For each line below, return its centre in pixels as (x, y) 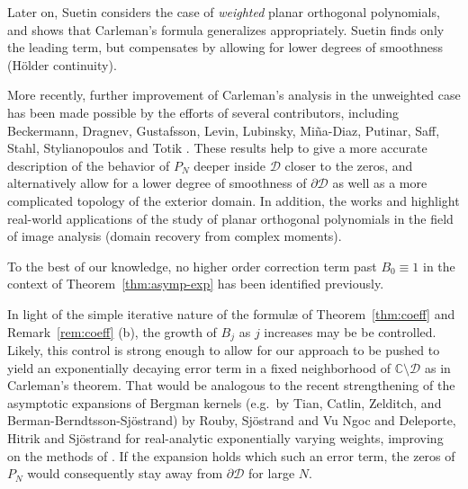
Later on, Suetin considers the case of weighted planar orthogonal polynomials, (224, 12)
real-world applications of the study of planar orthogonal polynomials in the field (230, 218)
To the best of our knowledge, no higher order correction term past (192, 266)
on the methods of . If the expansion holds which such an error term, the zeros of (231, 455)
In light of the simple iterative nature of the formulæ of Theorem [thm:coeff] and (231, 313)
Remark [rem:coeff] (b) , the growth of (112, 331)
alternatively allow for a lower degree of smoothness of (157, 183)
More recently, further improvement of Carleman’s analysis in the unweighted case (234, 95)
